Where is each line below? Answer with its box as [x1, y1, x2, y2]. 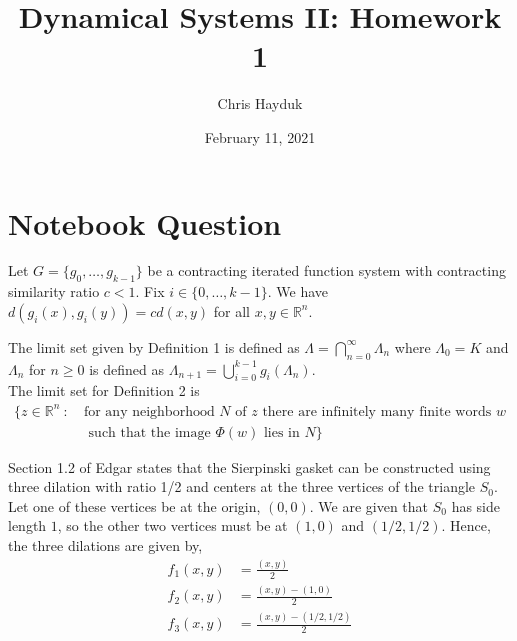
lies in [263, 425, 300, 440]
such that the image [88, 425, 211, 440]
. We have [267, 281, 329, 302]
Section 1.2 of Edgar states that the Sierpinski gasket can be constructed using [8, 456, 491, 477]
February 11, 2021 [204, 126, 316, 147]
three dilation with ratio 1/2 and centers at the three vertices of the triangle [8, 476, 476, 497]
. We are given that [309, 495, 429, 516]
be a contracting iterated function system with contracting [147, 260, 506, 281]
